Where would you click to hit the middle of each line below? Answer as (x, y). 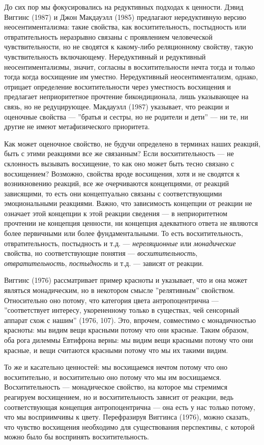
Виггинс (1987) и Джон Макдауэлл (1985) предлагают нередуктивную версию (125, 17)
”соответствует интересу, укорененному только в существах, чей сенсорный (122, 310)
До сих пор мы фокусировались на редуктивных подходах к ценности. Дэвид (124, 7)
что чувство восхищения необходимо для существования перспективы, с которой (129, 426)
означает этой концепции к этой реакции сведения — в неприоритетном (116, 213)
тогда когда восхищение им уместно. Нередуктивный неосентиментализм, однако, (131, 77)
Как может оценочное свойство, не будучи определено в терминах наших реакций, (132, 143)
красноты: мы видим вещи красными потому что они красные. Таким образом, (126, 330)
